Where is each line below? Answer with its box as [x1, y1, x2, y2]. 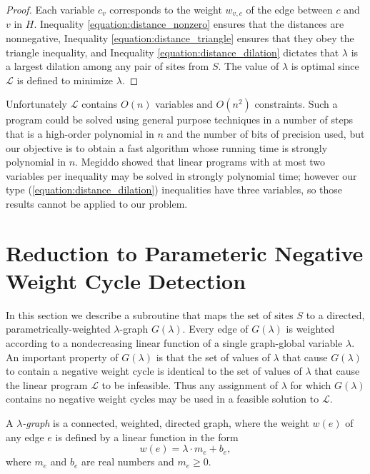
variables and [155, 96, 213, 111]
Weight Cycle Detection [6, 266, 246, 295]
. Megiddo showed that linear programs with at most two [75, 154, 326, 169]
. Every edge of [182, 321, 249, 336]
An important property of [6, 349, 119, 364]
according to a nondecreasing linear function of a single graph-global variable [6, 336, 343, 351]
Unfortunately [6, 96, 68, 111]
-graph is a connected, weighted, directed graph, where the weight [22, 415, 309, 430]
